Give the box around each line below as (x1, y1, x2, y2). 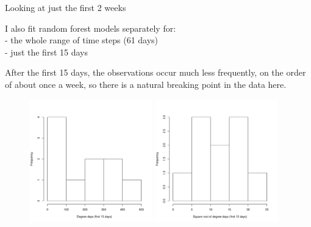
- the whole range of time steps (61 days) (5, 34, 159, 46)
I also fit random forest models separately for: (5, 21, 176, 34)
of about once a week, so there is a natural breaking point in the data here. (5, 77, 287, 90)
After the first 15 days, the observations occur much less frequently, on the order (5, 66, 306, 79)
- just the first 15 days (5, 45, 88, 58)
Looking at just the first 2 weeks (5, 1, 126, 13)
